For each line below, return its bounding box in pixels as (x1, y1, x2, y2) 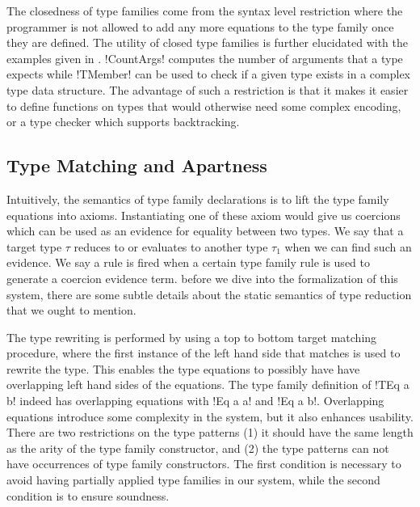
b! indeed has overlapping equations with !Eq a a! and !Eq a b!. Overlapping (6, 392, 384, 409)
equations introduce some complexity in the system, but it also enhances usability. (6, 408, 414, 425)
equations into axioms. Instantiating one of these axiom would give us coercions (6, 206, 401, 223)
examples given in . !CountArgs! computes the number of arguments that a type (6, 49, 403, 66)
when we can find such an (284, 238, 412, 255)
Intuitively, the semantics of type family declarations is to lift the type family (6, 190, 389, 207)
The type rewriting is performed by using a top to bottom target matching (6, 328, 377, 345)
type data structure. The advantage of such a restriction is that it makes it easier (6, 81, 409, 98)
